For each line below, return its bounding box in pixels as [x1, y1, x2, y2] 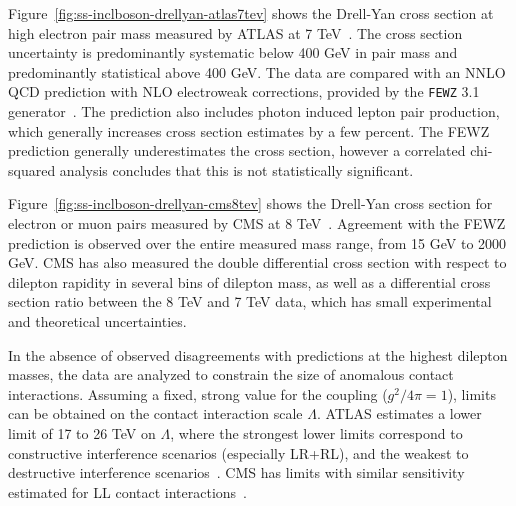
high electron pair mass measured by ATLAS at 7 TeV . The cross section [8, 22, 463, 43]
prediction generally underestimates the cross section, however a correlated [8, 140, 466, 161]
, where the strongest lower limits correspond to [170, 422, 463, 443]
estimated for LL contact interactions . [8, 481, 248, 502]
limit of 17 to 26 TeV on [8, 422, 156, 443]
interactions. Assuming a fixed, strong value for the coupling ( [8, 383, 388, 404]
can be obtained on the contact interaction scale [8, 403, 303, 424]
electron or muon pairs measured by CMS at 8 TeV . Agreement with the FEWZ [8, 213, 506, 233]
